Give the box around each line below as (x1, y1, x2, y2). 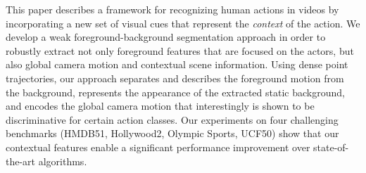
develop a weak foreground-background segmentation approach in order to (6, 30, 326, 44)
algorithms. (38, 153, 87, 168)
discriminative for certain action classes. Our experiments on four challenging (6, 112, 339, 127)
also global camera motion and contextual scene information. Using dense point (6, 57, 348, 72)
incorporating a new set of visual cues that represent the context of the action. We (6, 15, 360, 30)
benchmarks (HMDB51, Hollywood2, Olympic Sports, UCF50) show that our (6, 126, 339, 141)
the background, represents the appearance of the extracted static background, (6, 84, 345, 99)
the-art (6, 153, 36, 168)
